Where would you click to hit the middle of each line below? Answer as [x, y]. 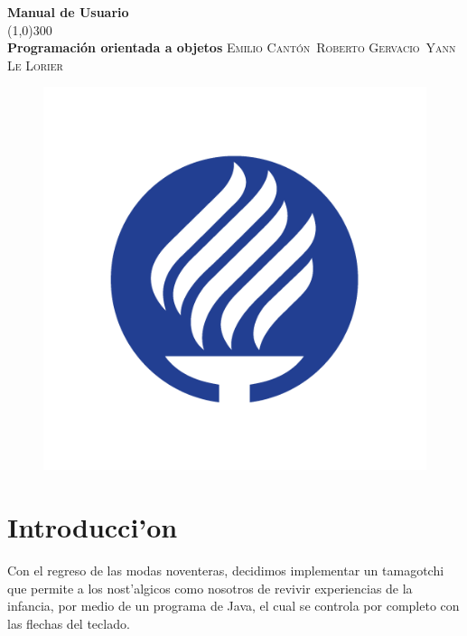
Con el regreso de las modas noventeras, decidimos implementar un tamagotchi [226, 571]
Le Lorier [35, 65]
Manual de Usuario [68, 12]
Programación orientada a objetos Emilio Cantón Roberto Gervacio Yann [232, 47]
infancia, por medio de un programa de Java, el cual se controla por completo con [233, 606]
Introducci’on [93, 527]
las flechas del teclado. [69, 623]
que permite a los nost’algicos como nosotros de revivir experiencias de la [210, 588]
